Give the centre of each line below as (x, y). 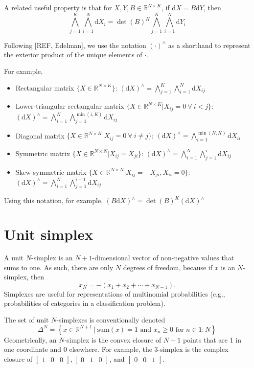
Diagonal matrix (40, 135)
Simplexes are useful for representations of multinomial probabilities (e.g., (115, 293)
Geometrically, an (30, 339)
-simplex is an (52, 258)
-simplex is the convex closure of (113, 339)
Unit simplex (48, 234)
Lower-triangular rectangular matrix (70, 106)
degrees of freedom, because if (168, 267)
